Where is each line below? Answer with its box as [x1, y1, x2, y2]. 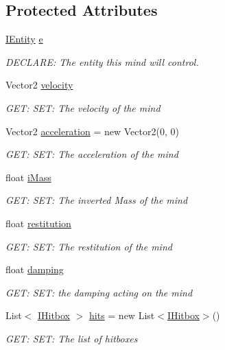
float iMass [5, 170, 51, 184]
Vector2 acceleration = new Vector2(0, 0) [5, 124, 179, 138]
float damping [5, 262, 64, 277]
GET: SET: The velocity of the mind [5, 100, 161, 115]
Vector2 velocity [5, 78, 73, 92]
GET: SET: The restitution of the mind [5, 239, 172, 253]
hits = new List [89, 308, 155, 323]
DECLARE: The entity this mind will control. [5, 54, 199, 69]
